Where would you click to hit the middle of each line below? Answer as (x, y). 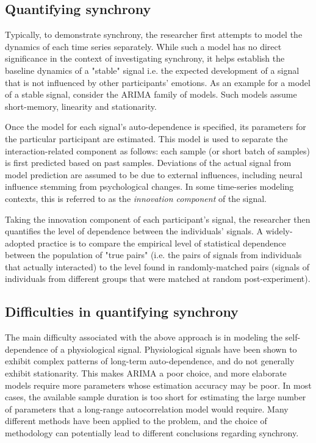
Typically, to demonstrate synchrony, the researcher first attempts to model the (154, 34)
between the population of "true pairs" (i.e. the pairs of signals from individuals (153, 255)
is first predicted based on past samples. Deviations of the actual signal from (148, 163)
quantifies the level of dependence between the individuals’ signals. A (134, 231)
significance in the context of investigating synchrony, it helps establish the (145, 58)
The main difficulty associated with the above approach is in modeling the (144, 337)
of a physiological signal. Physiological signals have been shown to (174, 349)
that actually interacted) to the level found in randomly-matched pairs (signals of (157, 266)
